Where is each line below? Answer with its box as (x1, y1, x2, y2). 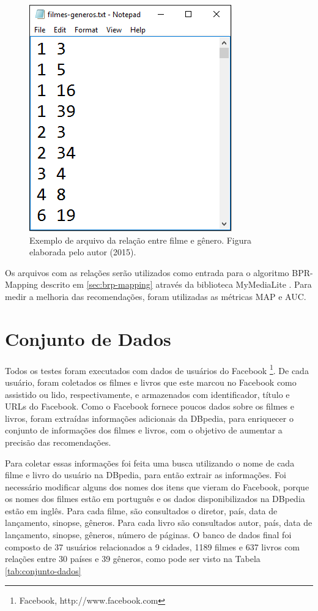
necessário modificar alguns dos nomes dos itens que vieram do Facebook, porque (5, 480, 309, 493)
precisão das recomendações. (5, 435, 111, 448)
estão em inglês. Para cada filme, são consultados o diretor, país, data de (5, 504, 278, 517)
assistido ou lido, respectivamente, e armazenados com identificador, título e (5, 388, 290, 400)
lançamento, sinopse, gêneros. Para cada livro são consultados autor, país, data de (5, 516, 312, 529)
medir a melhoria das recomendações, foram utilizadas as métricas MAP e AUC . (5, 290, 306, 302)
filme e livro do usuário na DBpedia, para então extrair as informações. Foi (5, 468, 286, 481)
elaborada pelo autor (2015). (29, 246, 136, 258)
